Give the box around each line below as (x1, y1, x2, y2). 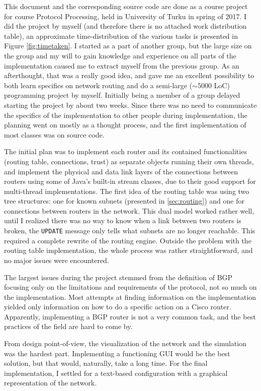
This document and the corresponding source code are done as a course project (4, 1, 248, 11)
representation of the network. (4, 377, 97, 388)
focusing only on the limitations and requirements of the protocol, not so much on (4, 282, 257, 292)
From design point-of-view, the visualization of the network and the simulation (4, 338, 246, 349)
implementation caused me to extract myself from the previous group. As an (4, 60, 239, 71)
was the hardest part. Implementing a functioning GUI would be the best (4, 348, 230, 358)
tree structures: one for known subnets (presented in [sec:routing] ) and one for (4, 195, 244, 206)
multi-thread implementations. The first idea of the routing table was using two (4, 185, 249, 196)
